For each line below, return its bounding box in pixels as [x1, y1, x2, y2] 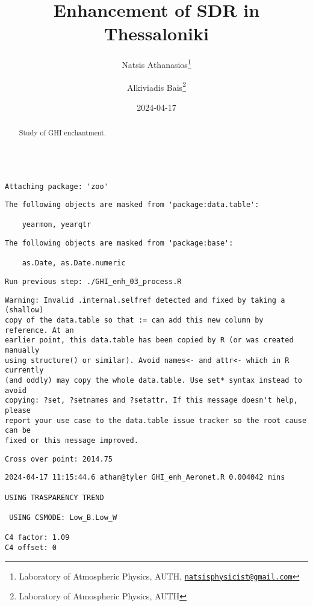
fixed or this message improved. [5, 436, 138, 445]
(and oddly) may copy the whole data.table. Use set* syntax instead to [5, 376, 302, 385]
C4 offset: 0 [5, 543, 57, 552]
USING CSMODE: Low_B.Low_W [9, 513, 117, 522]
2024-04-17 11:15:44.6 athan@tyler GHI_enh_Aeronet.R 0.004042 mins [5, 473, 285, 482]
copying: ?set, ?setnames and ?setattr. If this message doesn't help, [5, 396, 298, 405]
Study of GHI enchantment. [19, 128, 107, 138]
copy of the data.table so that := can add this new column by [5, 316, 264, 325]
